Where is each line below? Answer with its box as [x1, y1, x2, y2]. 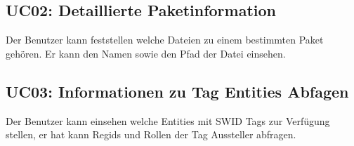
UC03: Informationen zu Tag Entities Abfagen [6, 80, 349, 102]
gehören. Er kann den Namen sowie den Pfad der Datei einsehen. [6, 46, 286, 60]
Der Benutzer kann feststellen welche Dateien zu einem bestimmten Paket [6, 32, 324, 47]
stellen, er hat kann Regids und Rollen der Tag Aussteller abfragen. [6, 127, 296, 142]
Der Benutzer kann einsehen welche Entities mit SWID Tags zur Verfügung [6, 113, 330, 128]
